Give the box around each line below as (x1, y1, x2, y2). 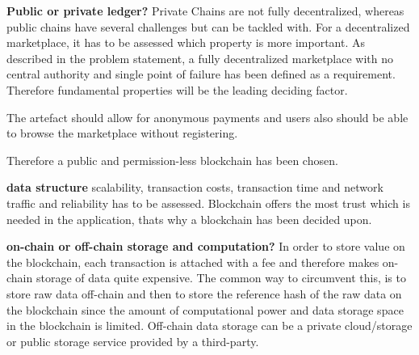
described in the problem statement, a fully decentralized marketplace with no (6, 49, 394, 66)
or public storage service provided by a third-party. (6, 332, 259, 349)
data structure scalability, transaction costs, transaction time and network (6, 179, 383, 196)
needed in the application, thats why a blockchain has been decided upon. (6, 210, 372, 227)
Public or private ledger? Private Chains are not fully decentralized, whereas (6, 2, 404, 19)
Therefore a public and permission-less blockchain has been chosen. (6, 151, 338, 168)
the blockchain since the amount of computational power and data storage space (6, 301, 404, 318)
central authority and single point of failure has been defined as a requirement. (6, 66, 396, 82)
